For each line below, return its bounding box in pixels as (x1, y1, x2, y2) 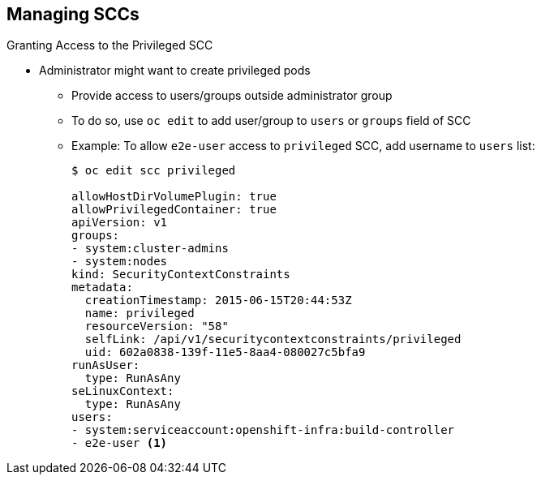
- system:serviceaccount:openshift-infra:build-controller (71, 423, 455, 437)
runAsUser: (71, 359, 140, 372)
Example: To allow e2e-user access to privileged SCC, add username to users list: (71, 139, 535, 153)
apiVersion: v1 (71, 216, 168, 230)
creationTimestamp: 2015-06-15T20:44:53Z (84, 294, 352, 307)
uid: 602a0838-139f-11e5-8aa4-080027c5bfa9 (84, 346, 366, 359)
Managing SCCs (6, 4, 140, 24)
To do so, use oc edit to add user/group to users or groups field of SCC (71, 114, 471, 128)
